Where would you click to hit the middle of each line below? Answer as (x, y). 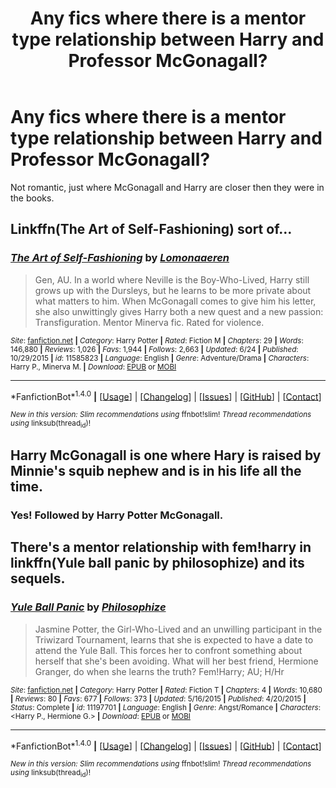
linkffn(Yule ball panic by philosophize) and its (157, 563)
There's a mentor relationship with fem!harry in (161, 547)
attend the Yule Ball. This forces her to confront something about (168, 650)
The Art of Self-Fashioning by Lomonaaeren (120, 258)
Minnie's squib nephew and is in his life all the (156, 471)
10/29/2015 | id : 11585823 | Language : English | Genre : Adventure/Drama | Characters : (160, 358)
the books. (32, 198)
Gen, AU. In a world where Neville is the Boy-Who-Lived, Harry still (172, 279)
